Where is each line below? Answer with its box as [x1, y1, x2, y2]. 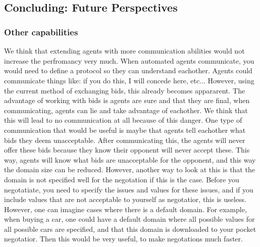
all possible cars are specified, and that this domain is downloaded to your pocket [4, 223, 256, 234]
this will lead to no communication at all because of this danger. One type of [4, 115, 242, 125]
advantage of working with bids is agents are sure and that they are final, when [4, 95, 250, 106]
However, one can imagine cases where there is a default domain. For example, [4, 204, 247, 214]
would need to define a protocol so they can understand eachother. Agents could [4, 65, 252, 76]
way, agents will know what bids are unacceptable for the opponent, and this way [4, 154, 256, 165]
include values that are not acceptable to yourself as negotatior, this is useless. [4, 194, 246, 205]
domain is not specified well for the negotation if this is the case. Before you [4, 174, 239, 184]
